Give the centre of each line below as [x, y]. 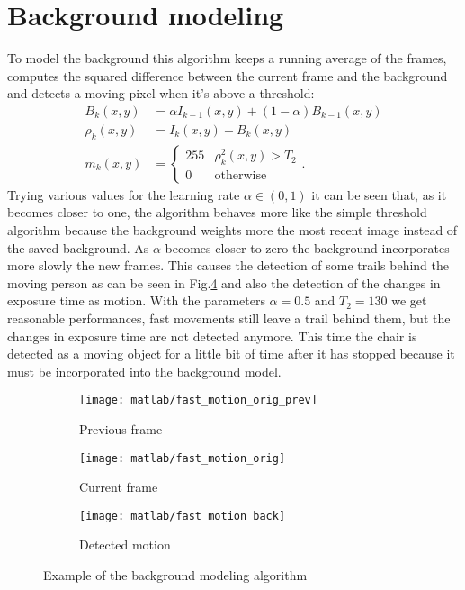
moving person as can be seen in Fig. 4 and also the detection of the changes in [224, 282]
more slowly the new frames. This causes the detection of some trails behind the [228, 265]
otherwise [241, 176]
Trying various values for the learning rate [124, 194]
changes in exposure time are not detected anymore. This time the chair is [212, 336]
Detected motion [125, 545]
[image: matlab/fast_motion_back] [183, 516]
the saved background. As [78, 247]
